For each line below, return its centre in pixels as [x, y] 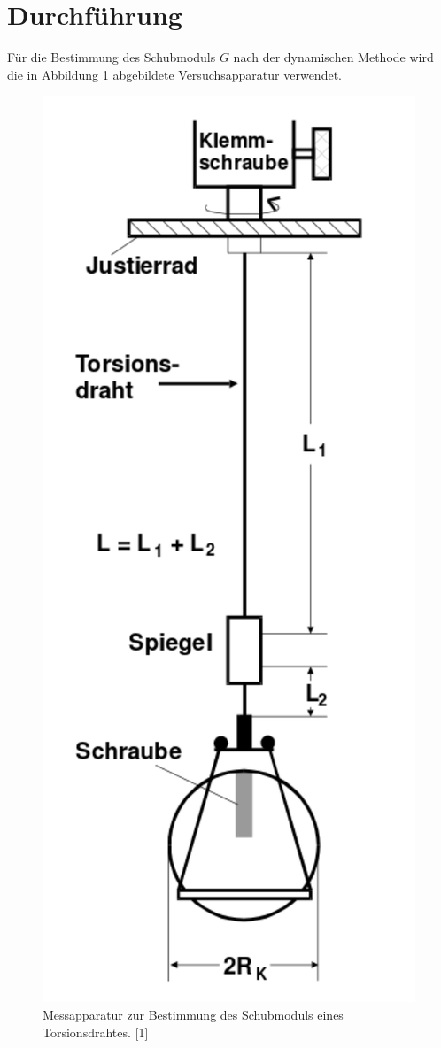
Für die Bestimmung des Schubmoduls [112, 57]
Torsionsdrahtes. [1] [96, 1032]
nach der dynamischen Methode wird [333, 57]
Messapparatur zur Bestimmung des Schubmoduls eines [193, 1014]
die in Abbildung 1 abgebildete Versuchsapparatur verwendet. [174, 74]
